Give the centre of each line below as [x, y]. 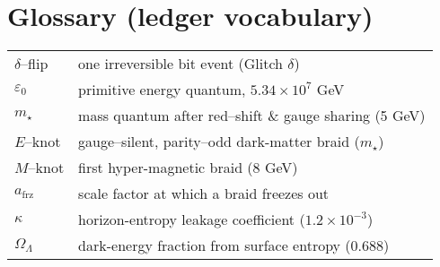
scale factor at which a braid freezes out [204, 194]
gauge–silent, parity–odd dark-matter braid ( [219, 142]
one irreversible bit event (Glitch [180, 64]
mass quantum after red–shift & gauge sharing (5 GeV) [252, 116]
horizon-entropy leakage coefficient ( [192, 220]
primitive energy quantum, [162, 90]
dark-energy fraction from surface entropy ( [215, 245]
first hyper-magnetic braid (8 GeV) [188, 168]
